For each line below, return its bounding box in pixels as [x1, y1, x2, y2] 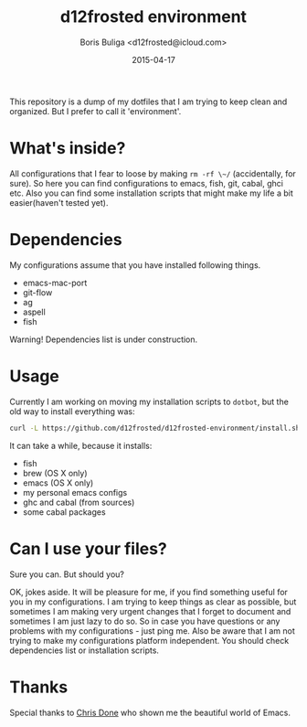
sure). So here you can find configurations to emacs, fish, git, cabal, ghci [9, 177, 283, 188]
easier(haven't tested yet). [9, 197, 109, 208]
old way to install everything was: [9, 405, 135, 417]
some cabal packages [22, 506, 107, 518]
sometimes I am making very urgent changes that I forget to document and [9, 605, 291, 616]
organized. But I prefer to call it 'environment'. [9, 105, 182, 116]
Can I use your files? [9, 538, 167, 559]
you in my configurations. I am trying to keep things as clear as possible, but [9, 596, 297, 607]
